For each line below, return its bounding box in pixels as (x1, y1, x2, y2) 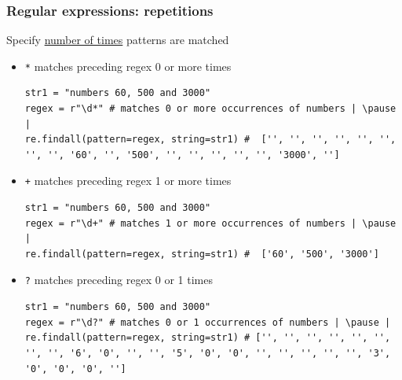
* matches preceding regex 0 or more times (24, 57, 232, 74)
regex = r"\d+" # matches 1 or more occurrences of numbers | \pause (24, 217, 397, 229)
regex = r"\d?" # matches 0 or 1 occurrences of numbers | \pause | (24, 316, 391, 328)
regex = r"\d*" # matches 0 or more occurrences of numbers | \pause (24, 103, 397, 115)
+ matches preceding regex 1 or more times (24, 172, 232, 189)
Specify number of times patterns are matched (6, 31, 229, 48)
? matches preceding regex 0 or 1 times (24, 271, 213, 288)
